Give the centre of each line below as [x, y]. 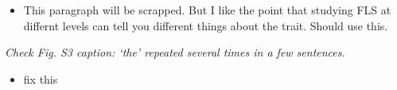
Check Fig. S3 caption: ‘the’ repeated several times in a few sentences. [175, 52]
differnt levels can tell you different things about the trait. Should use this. [206, 25]
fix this [41, 78]
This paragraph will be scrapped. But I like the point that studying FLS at [207, 10]
